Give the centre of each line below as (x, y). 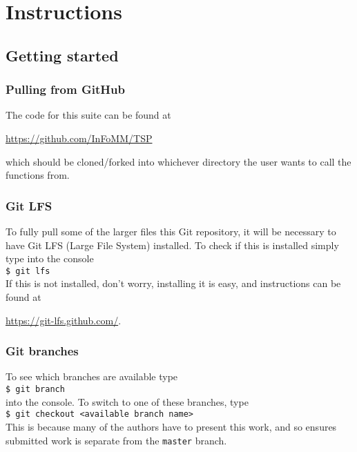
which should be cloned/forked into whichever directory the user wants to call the (178, 161)
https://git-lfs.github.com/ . (64, 320)
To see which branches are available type (92, 376)
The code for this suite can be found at (88, 115)
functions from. (38, 175)
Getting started (62, 55)
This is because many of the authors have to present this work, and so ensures (171, 426)
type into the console (50, 258)
